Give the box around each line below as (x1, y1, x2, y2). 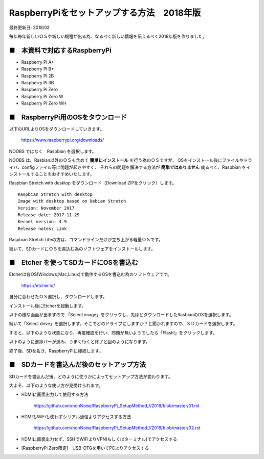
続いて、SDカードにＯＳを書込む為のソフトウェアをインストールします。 (9, 246, 156, 252)
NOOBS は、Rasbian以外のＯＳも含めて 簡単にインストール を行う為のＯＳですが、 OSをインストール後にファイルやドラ (9, 157, 253, 163)
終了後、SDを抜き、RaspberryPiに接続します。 (9, 348, 104, 354)
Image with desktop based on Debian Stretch (18, 199, 127, 204)
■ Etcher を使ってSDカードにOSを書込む (9, 258, 138, 267)
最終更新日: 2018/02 (9, 25, 50, 30)
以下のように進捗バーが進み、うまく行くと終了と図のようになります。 (9, 339, 150, 345)
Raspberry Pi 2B (21, 73, 54, 78)
